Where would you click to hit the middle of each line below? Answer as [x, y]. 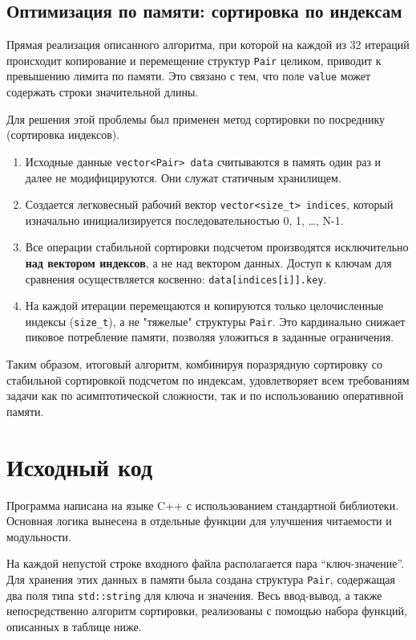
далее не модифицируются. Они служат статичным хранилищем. [183, 177]
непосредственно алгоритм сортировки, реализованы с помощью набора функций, [207, 611]
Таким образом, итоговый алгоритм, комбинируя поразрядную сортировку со [194, 364]
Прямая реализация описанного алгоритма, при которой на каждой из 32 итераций [208, 45]
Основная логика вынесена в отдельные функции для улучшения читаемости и [199, 521]
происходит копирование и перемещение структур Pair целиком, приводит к [194, 60]
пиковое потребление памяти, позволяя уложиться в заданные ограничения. [210, 337]
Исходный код [80, 466]
